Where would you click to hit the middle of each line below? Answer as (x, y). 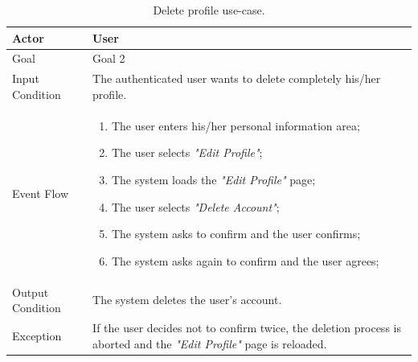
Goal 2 (109, 58)
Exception (37, 335)
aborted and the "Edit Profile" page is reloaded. (210, 343)
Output (31, 292)
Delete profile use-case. (209, 10)
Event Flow (40, 193)
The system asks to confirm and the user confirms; (236, 234)
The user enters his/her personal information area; (236, 125)
